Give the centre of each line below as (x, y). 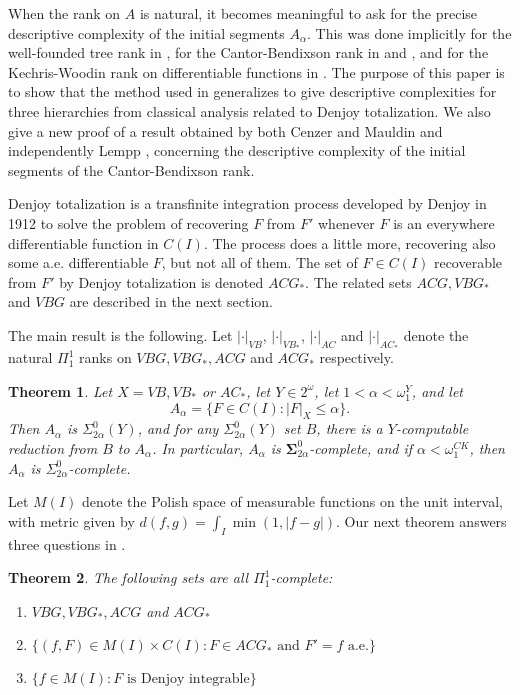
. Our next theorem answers (421, 520)
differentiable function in (83, 242)
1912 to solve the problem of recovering (128, 222)
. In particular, (198, 447)
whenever (346, 222)
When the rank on (64, 13)
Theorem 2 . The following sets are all (128, 577)
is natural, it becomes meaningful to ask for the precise (308, 13)
